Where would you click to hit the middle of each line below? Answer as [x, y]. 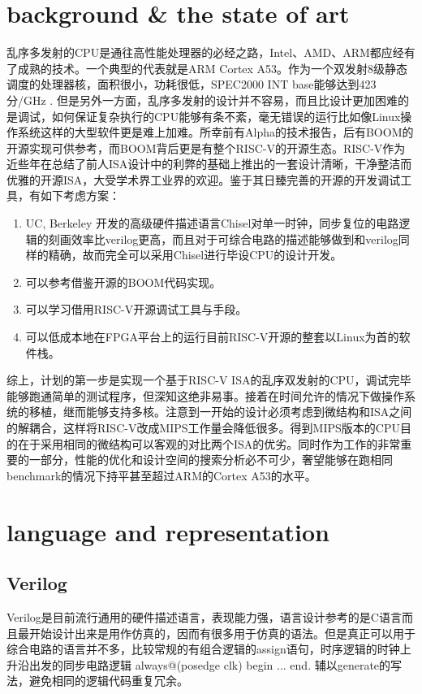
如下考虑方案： [80, 195]
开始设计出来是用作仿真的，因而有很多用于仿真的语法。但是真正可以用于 [222, 633]
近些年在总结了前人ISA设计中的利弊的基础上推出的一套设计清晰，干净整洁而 [209, 164]
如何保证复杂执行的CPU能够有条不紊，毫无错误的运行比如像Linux [226, 116]
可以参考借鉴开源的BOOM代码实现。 [123, 282]
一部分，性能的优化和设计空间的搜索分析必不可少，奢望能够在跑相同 [211, 460]
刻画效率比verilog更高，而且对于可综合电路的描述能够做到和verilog [223, 239]
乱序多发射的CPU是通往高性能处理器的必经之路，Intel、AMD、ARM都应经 [205, 52]
